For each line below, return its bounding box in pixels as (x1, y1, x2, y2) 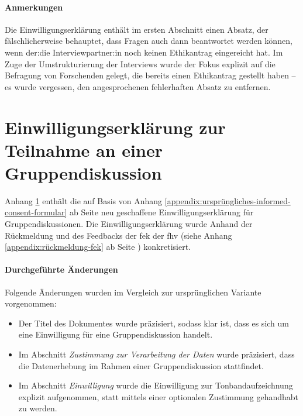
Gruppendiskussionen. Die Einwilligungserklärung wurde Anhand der (5, 218, 253, 230)
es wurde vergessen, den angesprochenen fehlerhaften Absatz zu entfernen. (5, 80, 271, 92)
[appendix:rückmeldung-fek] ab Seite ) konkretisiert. (5, 240, 191, 253)
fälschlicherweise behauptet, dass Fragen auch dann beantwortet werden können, (5, 35, 292, 47)
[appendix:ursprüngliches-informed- (164, 194, 291, 207)
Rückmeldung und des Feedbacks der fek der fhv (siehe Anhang (5, 229, 232, 241)
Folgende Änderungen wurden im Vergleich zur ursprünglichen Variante (5, 286, 261, 298)
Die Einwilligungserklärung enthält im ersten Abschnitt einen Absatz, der (5, 23, 268, 35)
